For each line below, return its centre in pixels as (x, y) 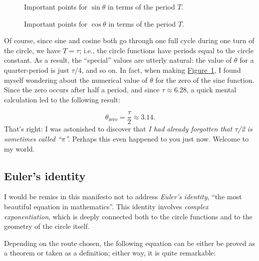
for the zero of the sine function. (205, 80)
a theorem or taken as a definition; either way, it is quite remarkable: (110, 253)
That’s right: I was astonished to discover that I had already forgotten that (118, 129)
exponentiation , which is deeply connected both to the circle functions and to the (128, 216)
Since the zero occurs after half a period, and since (82, 90)
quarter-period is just (37, 70)
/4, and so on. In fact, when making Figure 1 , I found (158, 70)
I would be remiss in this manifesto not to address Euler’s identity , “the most (123, 197)
